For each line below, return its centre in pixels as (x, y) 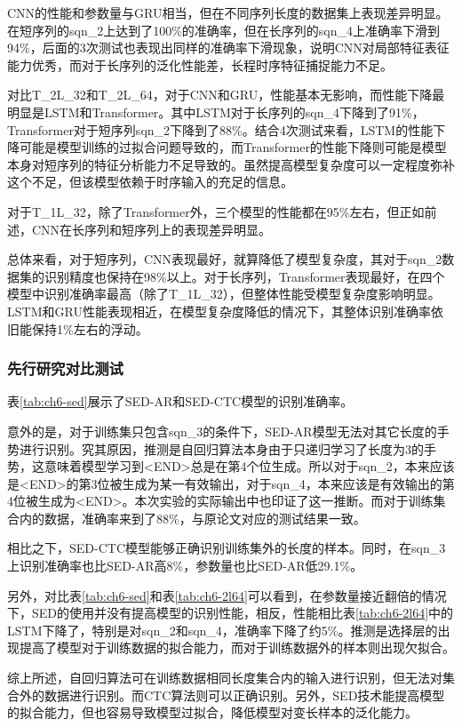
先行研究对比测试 (65, 368)
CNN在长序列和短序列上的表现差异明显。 (151, 229)
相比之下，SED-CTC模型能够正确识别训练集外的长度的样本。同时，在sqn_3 (227, 548)
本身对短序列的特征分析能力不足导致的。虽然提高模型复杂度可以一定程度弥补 (231, 164)
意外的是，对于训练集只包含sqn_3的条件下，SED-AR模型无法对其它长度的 (222, 431)
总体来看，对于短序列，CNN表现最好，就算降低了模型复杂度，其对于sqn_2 (225, 259)
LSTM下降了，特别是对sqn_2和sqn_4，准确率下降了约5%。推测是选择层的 (223, 630)
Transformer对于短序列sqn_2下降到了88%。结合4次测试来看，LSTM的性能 (220, 129)
